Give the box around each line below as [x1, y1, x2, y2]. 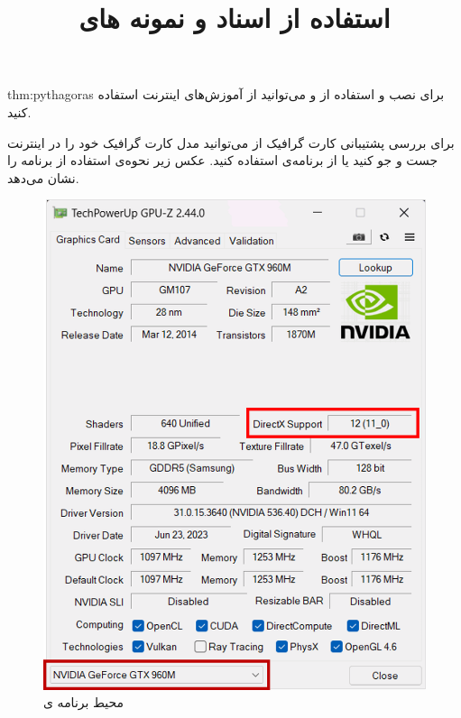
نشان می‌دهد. [7, 168, 79, 187]
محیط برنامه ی [43, 693, 124, 712]
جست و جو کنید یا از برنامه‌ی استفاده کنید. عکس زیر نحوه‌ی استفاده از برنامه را [7, 151, 438, 170]
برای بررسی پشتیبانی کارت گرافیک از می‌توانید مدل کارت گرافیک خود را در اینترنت [7, 133, 455, 152]
